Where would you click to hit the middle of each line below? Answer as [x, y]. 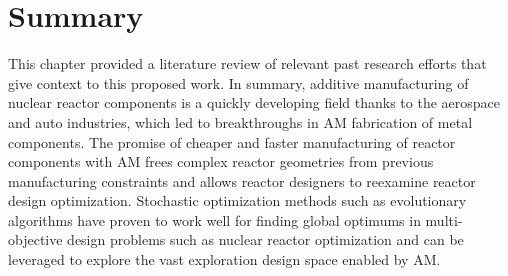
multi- [444, 219]
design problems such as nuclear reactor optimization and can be [265, 239]
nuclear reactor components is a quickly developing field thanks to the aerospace [254, 102]
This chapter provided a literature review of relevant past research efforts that [247, 63]
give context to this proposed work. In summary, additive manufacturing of [238, 82]
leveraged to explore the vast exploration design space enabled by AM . [224, 259]
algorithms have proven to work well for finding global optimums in [214, 219]
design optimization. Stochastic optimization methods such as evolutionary [237, 200]
